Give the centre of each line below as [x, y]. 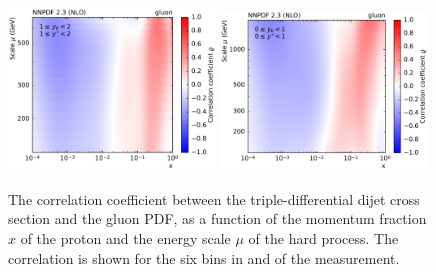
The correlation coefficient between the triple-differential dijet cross [214, 198]
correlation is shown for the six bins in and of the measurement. [204, 257]
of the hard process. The [323, 238]
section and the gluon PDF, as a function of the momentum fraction [217, 218]
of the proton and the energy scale [125, 238]
